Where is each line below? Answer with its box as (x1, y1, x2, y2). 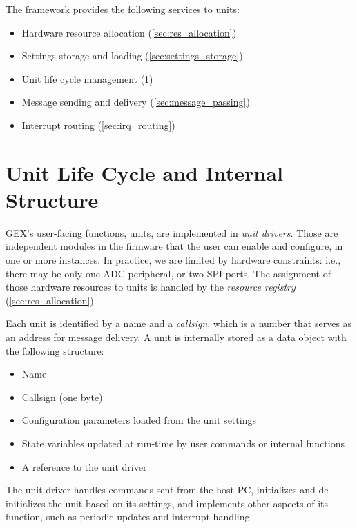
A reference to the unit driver (21, 459, 147, 473)
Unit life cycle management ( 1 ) (21, 71, 153, 86)
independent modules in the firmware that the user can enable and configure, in (6, 239, 343, 253)
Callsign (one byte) (21, 389, 103, 404)
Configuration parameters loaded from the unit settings (21, 413, 256, 427)
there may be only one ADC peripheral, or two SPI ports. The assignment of (6, 266, 331, 280)
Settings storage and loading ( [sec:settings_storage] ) (21, 48, 243, 63)
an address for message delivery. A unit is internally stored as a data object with (6, 330, 347, 344)
